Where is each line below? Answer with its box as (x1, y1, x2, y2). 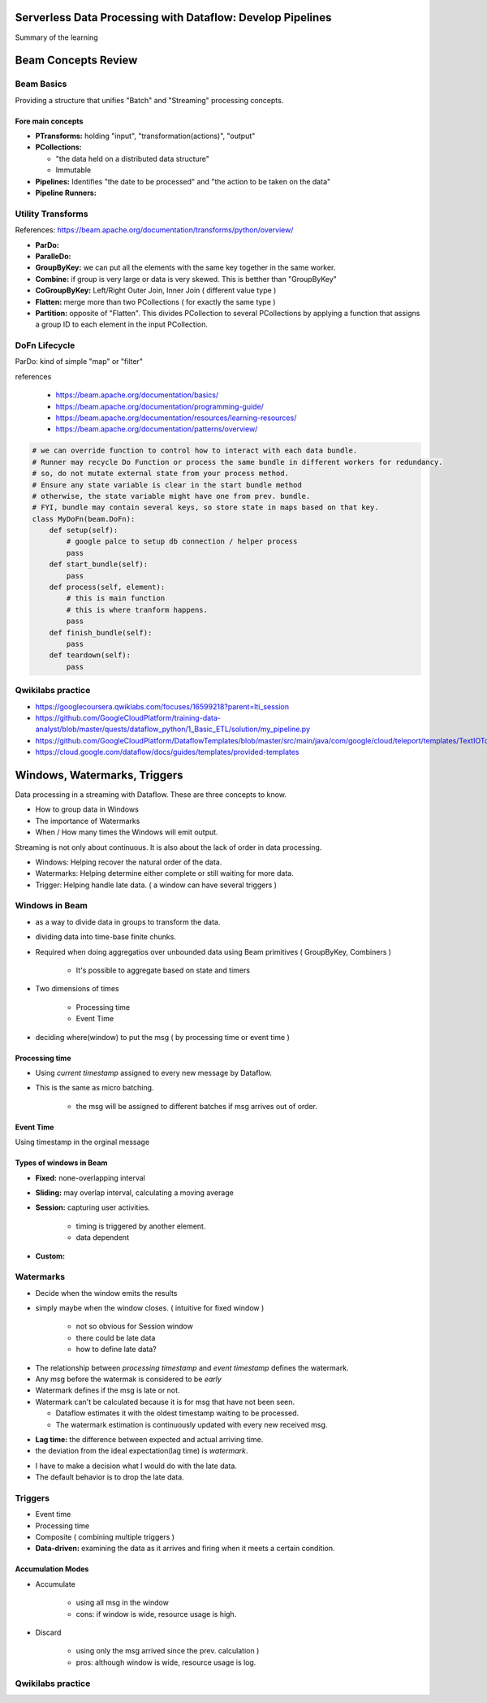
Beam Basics (15, 78, 67, 89)
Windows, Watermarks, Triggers (15, 768, 183, 782)
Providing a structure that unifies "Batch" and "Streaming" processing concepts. (15, 95, 284, 105)
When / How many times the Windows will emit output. (35, 827, 218, 837)
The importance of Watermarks (35, 816, 140, 825)
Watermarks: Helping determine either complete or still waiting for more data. (35, 869, 294, 878)
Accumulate (35, 1579, 76, 1588)
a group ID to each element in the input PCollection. (35, 319, 209, 329)
